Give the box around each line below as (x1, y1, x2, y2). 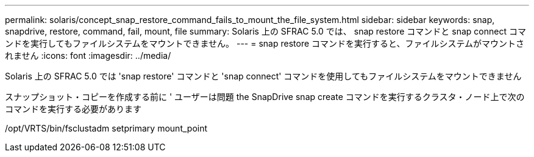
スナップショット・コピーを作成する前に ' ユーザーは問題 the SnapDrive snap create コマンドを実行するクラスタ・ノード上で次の (5, 92, 525, 102)
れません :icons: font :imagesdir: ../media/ (5, 50, 171, 61)
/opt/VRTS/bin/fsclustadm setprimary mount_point (5, 123, 208, 133)
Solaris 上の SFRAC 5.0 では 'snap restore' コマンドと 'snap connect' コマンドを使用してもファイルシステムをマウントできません (5, 71, 522, 81)
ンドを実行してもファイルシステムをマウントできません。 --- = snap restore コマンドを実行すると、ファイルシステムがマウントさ (5, 38, 525, 48)
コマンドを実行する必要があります (5, 104, 141, 114)
